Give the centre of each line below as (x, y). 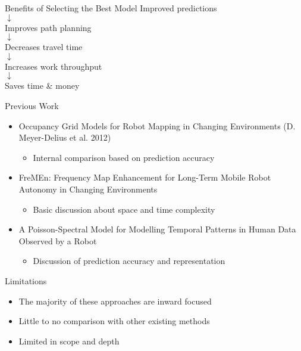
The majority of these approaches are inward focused (115, 301)
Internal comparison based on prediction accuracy (124, 157)
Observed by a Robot (58, 240)
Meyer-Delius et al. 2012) (65, 137)
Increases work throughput (54, 66)
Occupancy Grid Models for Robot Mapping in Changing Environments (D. (157, 125)
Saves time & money (42, 86)
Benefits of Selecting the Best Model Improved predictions (111, 8)
